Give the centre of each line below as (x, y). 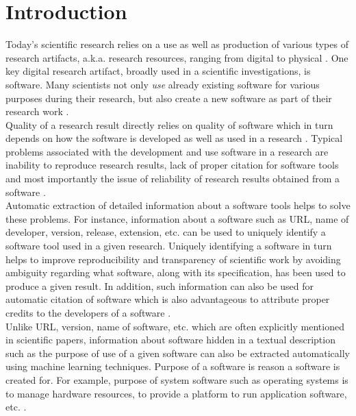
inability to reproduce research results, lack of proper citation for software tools (172, 165)
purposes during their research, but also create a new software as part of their (169, 98)
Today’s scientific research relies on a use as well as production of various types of (177, 44)
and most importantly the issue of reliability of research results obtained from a (173, 179)
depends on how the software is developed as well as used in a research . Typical (174, 138)
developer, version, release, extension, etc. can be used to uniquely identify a (166, 232)
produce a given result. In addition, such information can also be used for (160, 285)
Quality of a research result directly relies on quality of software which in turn (169, 124)
